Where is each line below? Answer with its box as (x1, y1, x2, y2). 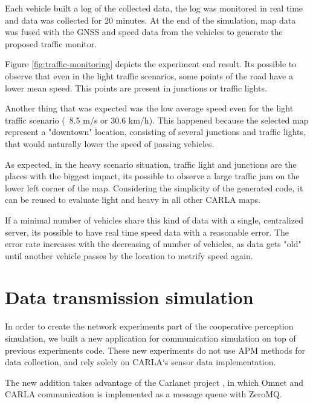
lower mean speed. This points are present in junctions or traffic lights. (5, 81, 267, 94)
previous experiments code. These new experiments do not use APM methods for (5, 343, 305, 356)
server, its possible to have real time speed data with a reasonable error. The (5, 225, 289, 238)
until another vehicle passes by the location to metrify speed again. (5, 249, 253, 262)
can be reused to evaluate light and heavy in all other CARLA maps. (5, 193, 260, 206)
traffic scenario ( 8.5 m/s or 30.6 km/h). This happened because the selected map (5, 113, 309, 126)
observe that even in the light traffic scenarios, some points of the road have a (5, 69, 293, 82)
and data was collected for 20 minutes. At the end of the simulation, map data (5, 13, 296, 26)
